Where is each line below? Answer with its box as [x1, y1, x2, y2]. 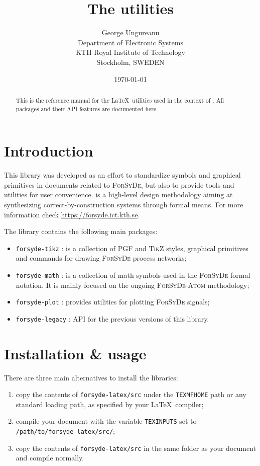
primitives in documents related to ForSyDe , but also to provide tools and [4, 179, 234, 190]
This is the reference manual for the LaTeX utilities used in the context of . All [16, 96, 224, 104]
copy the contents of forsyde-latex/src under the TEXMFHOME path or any [16, 389, 246, 400]
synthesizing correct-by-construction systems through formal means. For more [4, 199, 243, 209]
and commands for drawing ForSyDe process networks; [16, 253, 187, 263]
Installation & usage [4, 343, 147, 363]
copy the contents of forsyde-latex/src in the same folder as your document [16, 442, 256, 453]
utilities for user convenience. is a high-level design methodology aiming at [4, 189, 233, 200]
